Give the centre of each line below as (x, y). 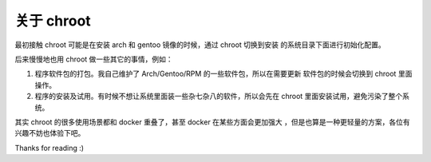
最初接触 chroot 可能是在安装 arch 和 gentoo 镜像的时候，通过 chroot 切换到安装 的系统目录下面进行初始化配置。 (200, 45)
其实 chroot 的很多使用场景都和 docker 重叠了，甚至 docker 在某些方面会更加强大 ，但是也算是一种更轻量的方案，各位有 (212, 122)
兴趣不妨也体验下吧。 (50, 133)
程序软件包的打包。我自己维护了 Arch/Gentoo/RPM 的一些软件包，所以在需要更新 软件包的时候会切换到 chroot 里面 (223, 74)
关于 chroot (53, 21)
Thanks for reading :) (49, 148)
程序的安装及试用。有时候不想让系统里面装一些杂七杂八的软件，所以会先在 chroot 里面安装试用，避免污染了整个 (219, 97)
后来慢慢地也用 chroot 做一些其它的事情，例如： (94, 59)
